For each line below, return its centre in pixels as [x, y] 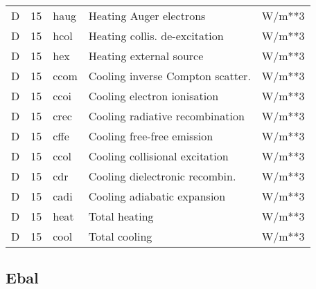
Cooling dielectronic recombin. [162, 176]
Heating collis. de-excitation [156, 36]
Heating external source [146, 56]
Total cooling [120, 236]
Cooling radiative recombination [166, 116]
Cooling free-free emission [151, 136]
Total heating [121, 216]
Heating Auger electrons [147, 16]
